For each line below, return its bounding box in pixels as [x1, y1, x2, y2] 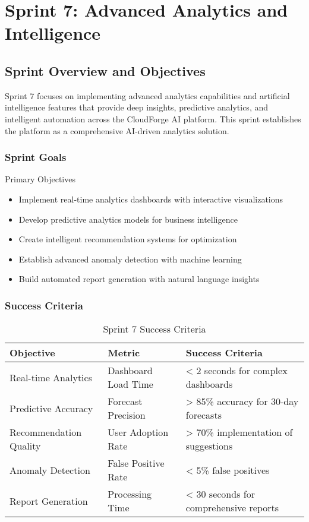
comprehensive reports [185, 501, 279, 515]
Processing [108, 487, 152, 501]
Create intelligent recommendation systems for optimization [18, 233, 237, 245]
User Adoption [108, 425, 169, 439]
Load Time [108, 377, 153, 391]
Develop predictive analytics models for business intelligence [18, 213, 238, 225]
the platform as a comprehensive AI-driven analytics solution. [5, 124, 229, 137]
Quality [10, 439, 41, 453]
